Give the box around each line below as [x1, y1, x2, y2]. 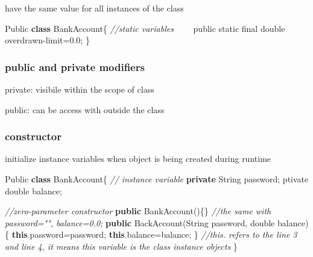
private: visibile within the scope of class [5, 83, 154, 95]
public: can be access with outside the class [5, 103, 165, 116]
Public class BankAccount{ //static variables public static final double [5, 22, 285, 34]
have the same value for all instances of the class [5, 2, 184, 14]
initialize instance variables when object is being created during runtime [5, 152, 271, 165]
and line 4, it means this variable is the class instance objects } [5, 240, 238, 252]
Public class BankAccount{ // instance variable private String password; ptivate [5, 173, 309, 185]
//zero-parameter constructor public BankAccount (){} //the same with [5, 205, 271, 217]
